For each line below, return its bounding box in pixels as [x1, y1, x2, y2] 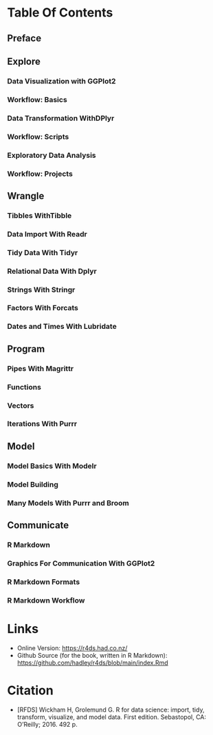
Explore [7, 55, 41, 67]
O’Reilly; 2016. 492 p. [16, 720, 78, 728]
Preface [7, 32, 42, 44]
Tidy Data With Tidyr [7, 248, 78, 257]
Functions [7, 382, 41, 392]
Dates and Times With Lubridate [7, 322, 117, 332]
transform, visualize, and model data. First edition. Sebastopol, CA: [16, 712, 207, 721]
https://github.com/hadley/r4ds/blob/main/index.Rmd [16, 658, 168, 667]
